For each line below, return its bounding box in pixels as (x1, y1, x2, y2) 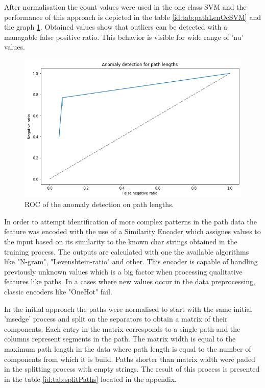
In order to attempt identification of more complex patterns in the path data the (4, 216, 257, 226)
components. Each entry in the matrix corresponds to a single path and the (4, 323, 240, 334)
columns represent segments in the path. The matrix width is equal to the (4, 333, 236, 344)
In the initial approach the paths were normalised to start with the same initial (4, 303, 252, 314)
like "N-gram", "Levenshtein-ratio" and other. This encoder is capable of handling (4, 256, 258, 267)
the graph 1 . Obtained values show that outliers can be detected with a (4, 21, 228, 32)
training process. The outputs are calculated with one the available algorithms (4, 246, 249, 257)
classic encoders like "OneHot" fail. (4, 286, 112, 296)
